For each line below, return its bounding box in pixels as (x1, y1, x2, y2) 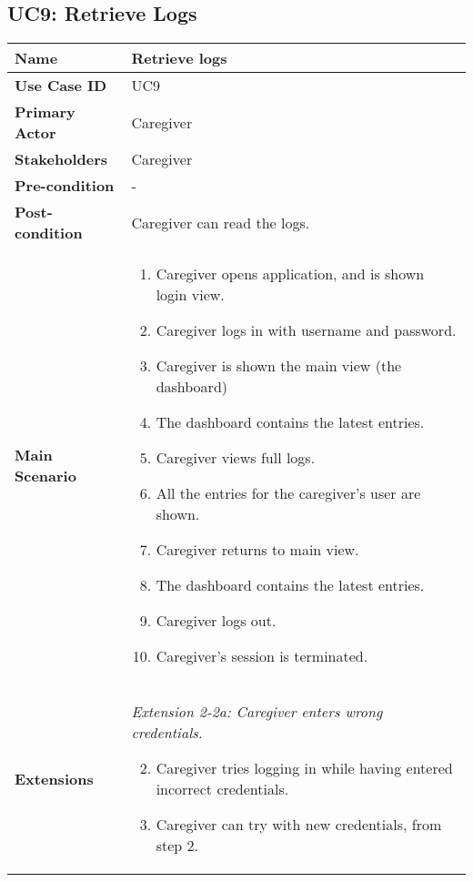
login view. (156, 284, 225, 306)
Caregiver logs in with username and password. (156, 319, 457, 341)
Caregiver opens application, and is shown (156, 263, 425, 285)
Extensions (15, 767, 94, 789)
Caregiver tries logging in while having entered (156, 757, 453, 779)
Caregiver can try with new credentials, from (156, 814, 442, 836)
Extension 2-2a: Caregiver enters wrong (131, 701, 383, 723)
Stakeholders (15, 148, 107, 170)
